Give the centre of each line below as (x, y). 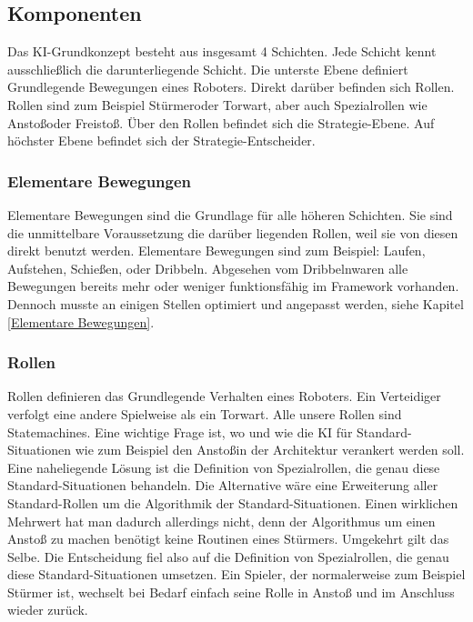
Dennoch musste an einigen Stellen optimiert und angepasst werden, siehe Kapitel (236, 303)
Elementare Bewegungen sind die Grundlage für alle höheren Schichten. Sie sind (230, 214)
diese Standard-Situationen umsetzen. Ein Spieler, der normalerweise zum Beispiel (236, 574)
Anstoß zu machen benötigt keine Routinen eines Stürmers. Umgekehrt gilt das (228, 539)
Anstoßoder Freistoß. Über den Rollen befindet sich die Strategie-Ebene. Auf (221, 122)
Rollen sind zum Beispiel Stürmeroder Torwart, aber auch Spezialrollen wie (217, 104)
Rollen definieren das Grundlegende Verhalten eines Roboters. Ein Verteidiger (224, 396)
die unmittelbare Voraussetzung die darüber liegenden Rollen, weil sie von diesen (233, 232)
